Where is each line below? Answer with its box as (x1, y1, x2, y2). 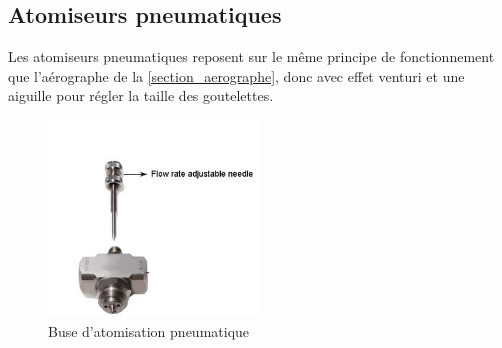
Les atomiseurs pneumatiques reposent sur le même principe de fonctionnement (8, 46, 495, 67)
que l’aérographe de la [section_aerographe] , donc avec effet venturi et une (8, 65, 465, 86)
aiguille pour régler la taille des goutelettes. (8, 85, 274, 106)
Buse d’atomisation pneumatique (48, 320, 250, 341)
